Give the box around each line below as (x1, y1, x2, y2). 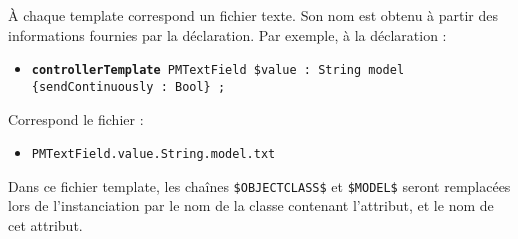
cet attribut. (8, 215, 83, 235)
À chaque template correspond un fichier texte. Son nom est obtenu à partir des (8, 5, 499, 25)
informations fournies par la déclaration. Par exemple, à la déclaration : (8, 24, 447, 45)
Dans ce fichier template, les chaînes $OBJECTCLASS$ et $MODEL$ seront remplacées (8, 175, 511, 196)
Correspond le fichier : (8, 108, 144, 129)
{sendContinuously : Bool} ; (31, 79, 226, 94)
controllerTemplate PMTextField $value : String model (31, 63, 405, 78)
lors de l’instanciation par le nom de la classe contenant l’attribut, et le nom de (8, 195, 494, 216)
